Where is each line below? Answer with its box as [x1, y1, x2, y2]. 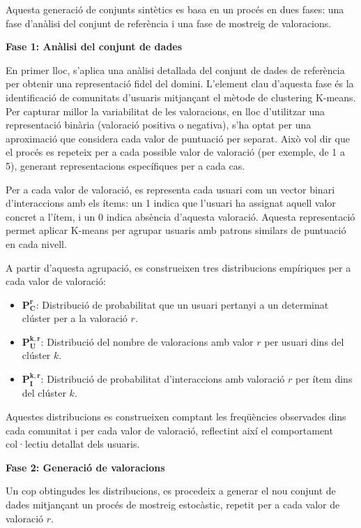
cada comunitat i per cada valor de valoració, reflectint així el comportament [6, 423, 333, 437]
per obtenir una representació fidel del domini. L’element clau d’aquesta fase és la [6, 76, 354, 91]
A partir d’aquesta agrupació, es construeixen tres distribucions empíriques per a [6, 260, 351, 274]
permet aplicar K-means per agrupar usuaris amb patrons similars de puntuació [6, 223, 346, 237]
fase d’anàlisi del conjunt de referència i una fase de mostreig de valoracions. [6, 15, 332, 30]
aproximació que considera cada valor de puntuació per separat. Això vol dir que [6, 131, 350, 145]
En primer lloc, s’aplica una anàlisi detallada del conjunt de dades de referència [6, 62, 345, 77]
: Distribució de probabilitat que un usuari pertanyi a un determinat [36, 297, 329, 311]
